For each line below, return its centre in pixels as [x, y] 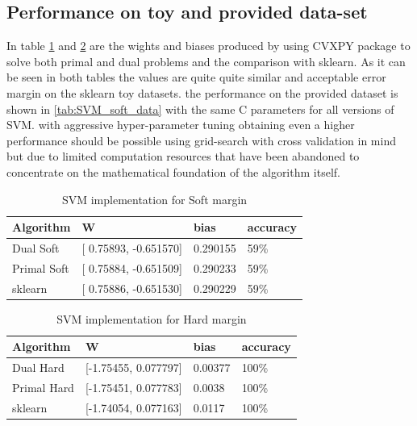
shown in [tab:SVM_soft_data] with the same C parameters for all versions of [200, 109]
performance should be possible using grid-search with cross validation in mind [201, 140]
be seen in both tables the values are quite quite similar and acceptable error [196, 77]
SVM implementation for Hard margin [152, 318]
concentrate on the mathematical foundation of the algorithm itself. [173, 171]
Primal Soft [41, 267]
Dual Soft [36, 247]
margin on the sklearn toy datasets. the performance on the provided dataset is [202, 92]
